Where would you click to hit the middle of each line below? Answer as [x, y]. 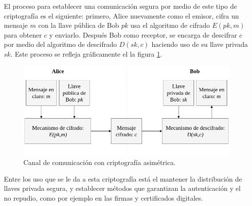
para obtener [23, 34]
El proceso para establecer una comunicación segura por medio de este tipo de [120, 6]
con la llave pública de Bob [79, 25]
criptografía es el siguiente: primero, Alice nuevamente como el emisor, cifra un [122, 15]
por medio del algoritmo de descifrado [60, 44]
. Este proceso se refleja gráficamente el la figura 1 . [86, 53]
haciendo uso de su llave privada [200, 44]
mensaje [16, 25]
